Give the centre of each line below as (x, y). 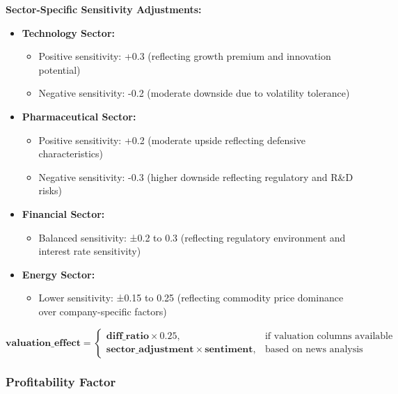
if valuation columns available (329, 336)
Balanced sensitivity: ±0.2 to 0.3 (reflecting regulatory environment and (192, 237)
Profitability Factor (61, 382)
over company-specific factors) (103, 311)
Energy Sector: (58, 274)
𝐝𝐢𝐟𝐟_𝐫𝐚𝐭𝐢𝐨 (127, 336)
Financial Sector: (63, 213)
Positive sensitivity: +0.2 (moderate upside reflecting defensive (172, 140)
